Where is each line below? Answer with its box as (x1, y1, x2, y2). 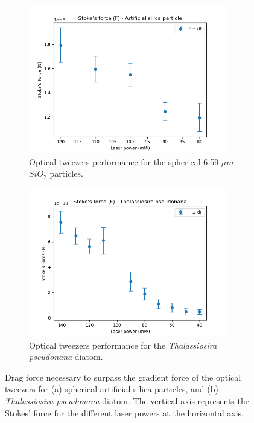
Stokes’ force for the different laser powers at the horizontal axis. (5, 406, 244, 419)
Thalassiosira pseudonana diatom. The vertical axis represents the (5, 394, 249, 407)
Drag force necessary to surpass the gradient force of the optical (5, 370, 241, 383)
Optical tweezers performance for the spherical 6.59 (29, 155, 219, 168)
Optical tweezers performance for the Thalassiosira (29, 338, 217, 351)
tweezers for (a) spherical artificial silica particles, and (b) (5, 382, 218, 395)
